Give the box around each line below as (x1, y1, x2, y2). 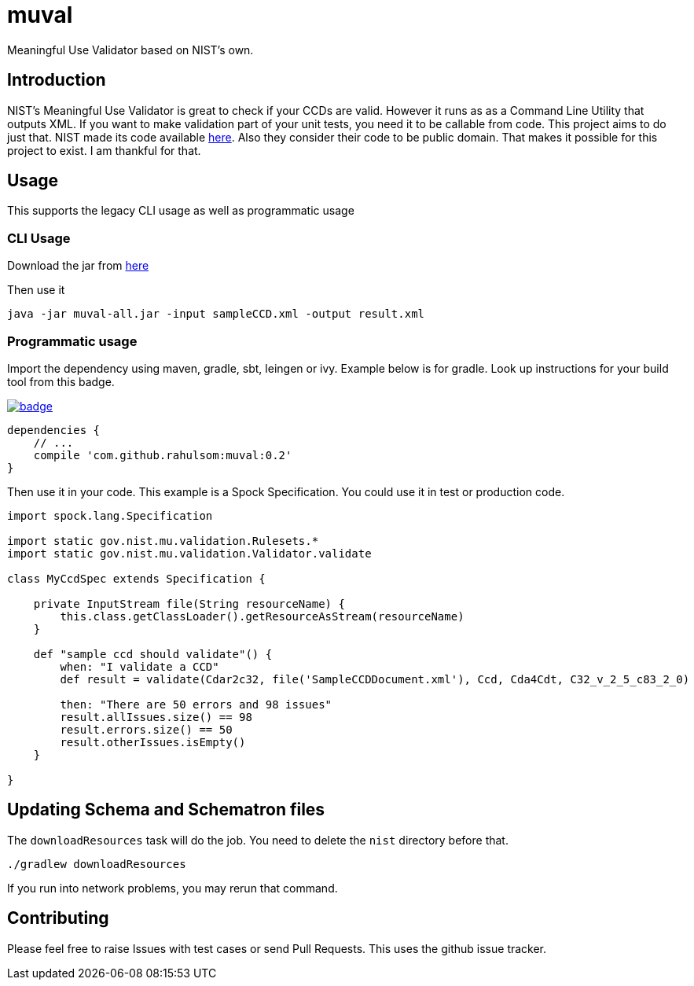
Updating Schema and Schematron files (7, 800, 325, 820)
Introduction (7, 70, 106, 90)
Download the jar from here (7, 259, 149, 273)
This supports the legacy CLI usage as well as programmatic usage (7, 204, 354, 218)
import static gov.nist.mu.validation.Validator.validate (7, 546, 372, 560)
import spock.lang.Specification (7, 509, 213, 522)
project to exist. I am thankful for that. (7, 143, 201, 157)
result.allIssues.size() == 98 (60, 710, 252, 723)
